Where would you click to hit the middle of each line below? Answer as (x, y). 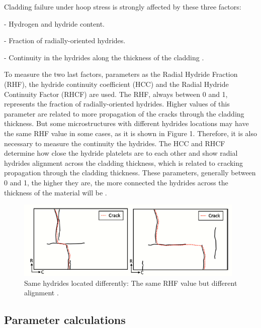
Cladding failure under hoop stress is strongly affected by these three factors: (123, 7)
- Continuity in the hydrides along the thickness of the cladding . (104, 57)
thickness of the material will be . (56, 192)
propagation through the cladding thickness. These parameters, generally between (130, 173)
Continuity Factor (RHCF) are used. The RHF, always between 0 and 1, (116, 94)
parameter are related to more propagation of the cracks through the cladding (124, 113)
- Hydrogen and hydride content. (54, 23)
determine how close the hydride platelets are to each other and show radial (121, 153)
